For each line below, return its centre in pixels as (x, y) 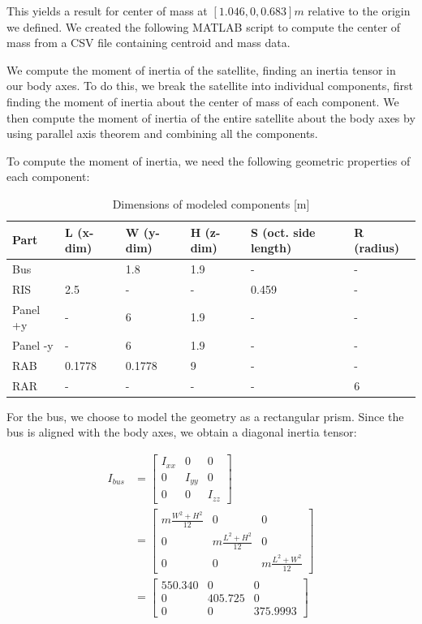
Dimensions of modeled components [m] (211, 203)
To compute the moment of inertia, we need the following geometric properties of (209, 160)
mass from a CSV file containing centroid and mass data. (149, 43)
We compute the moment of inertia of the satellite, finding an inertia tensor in (201, 69)
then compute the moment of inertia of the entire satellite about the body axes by (211, 117)
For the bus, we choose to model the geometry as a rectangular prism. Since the (205, 416)
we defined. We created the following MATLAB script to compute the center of (204, 26)
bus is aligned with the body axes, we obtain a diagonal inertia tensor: (182, 432)
